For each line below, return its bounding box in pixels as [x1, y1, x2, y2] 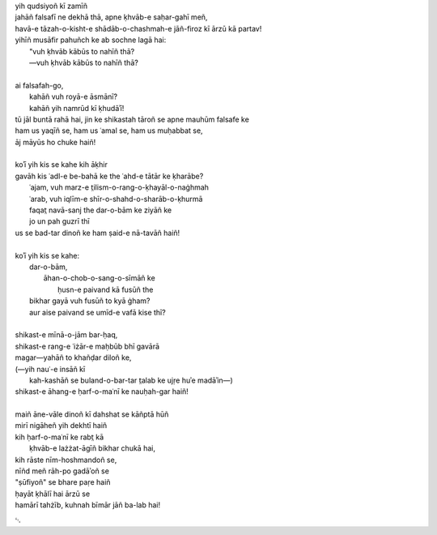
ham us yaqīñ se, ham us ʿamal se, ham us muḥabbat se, [15, 126, 203, 135]
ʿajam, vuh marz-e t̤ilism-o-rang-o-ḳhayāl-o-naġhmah [29, 182, 210, 192]
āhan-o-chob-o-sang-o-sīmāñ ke [43, 273, 155, 283]
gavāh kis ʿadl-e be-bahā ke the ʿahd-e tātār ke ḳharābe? [15, 171, 204, 181]
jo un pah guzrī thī [29, 216, 90, 226]
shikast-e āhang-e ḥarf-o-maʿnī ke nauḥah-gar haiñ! [15, 387, 189, 396]
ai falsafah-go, [15, 80, 64, 90]
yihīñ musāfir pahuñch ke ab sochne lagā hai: [15, 35, 167, 45]
